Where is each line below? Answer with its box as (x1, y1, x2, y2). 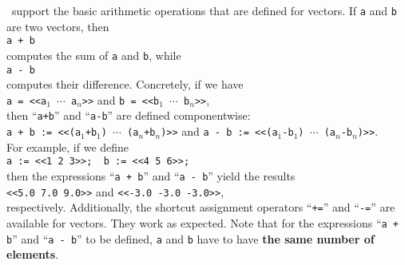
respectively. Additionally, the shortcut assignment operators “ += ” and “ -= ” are (6, 199, 395, 216)
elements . (6, 246, 59, 263)
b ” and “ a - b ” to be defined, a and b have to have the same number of (6, 230, 375, 247)
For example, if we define (6, 138, 129, 155)
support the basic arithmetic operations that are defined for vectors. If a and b (11, 2, 397, 18)
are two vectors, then (6, 18, 109, 34)
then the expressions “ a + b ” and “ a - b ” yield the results (6, 168, 296, 184)
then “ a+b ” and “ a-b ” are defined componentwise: (6, 107, 251, 124)
